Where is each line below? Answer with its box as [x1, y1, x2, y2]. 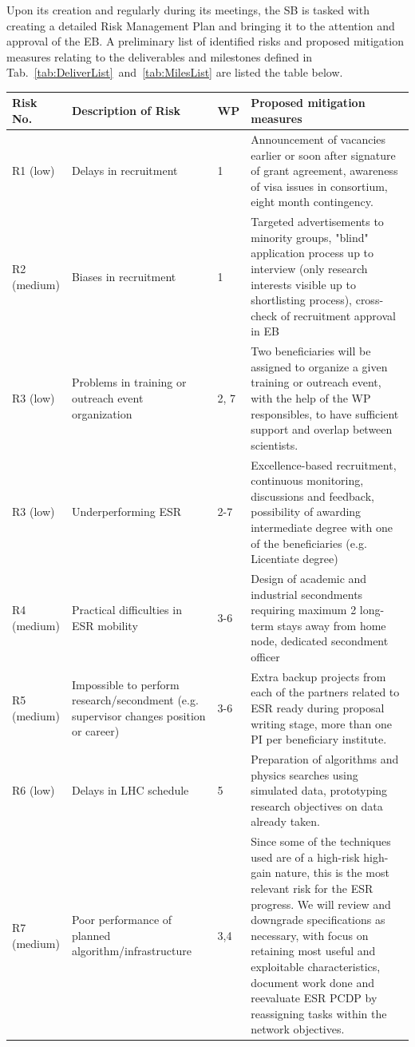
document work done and [251, 974, 375, 990]
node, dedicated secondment [251, 633, 389, 649]
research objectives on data [251, 797, 383, 814]
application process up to [251, 244, 374, 261]
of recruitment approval [280, 307, 396, 323]
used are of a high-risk [251, 848, 360, 865]
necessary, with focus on [251, 926, 369, 943]
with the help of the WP [251, 389, 371, 406]
